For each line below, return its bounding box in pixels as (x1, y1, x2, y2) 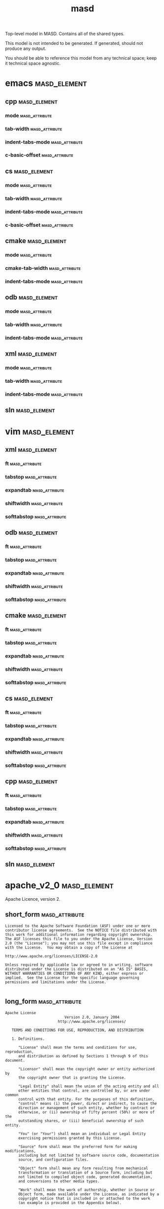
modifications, (5, 1148, 36, 1153)
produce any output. (5, 45, 47, 52)
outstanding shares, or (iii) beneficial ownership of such (18, 1118, 144, 1123)
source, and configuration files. (18, 1157, 89, 1162)
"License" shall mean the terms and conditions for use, (18, 1045, 137, 1050)
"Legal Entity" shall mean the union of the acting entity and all (18, 1084, 160, 1089)
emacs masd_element (5, 77, 87, 89)
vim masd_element (5, 426, 75, 437)
